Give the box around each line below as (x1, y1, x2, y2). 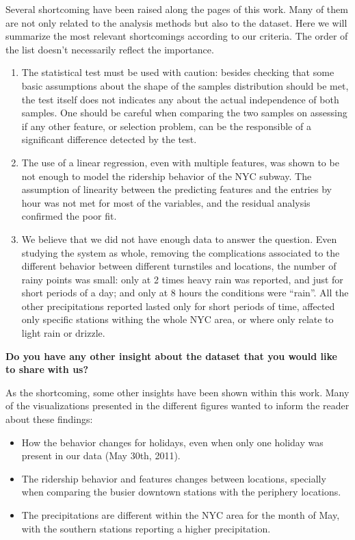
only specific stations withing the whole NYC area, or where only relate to (21, 312, 334, 326)
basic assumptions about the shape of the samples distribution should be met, (21, 78, 349, 92)
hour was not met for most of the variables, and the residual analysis (21, 195, 311, 209)
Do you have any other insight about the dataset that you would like (5, 348, 337, 363)
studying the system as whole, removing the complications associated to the (21, 245, 340, 259)
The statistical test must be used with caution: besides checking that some (21, 65, 334, 79)
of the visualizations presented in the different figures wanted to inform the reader (5, 398, 350, 413)
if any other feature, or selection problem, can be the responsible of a (21, 118, 311, 133)
